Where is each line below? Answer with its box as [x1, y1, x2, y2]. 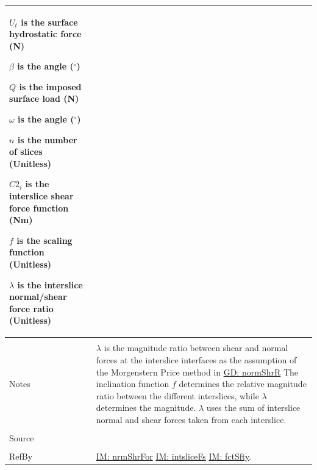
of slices [9, 145, 43, 158]
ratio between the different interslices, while [96, 389, 259, 402]
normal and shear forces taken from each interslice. [96, 413, 287, 426]
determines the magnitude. [96, 401, 196, 414]
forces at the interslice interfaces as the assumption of [96, 354, 297, 366]
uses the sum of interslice [206, 401, 301, 414]
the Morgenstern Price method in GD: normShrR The [96, 365, 298, 378]
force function [9, 201, 69, 214]
